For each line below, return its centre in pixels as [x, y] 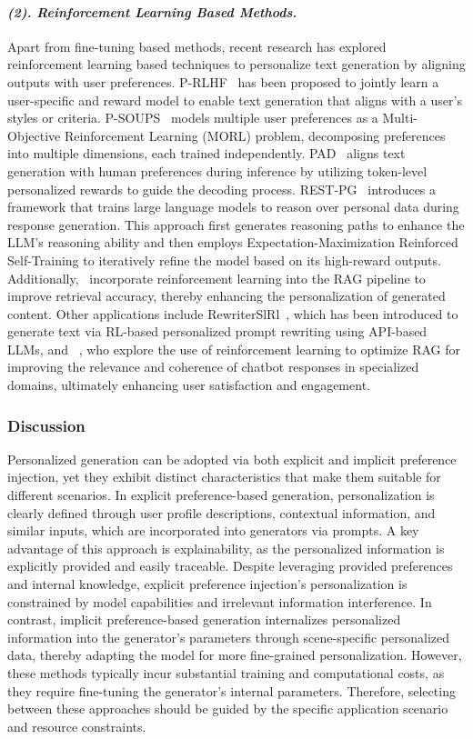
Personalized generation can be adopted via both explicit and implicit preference [232, 459]
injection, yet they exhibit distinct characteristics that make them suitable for [224, 477]
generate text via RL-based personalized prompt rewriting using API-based [217, 331]
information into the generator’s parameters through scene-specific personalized [228, 637]
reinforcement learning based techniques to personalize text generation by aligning [236, 64]
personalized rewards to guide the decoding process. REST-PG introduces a [222, 189]
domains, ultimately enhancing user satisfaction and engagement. [189, 385]
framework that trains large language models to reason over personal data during [233, 207]
